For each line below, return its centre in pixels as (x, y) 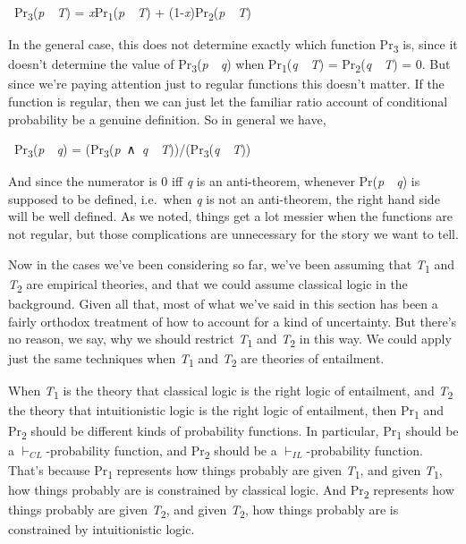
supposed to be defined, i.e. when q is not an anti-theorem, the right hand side (224, 198)
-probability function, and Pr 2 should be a (161, 451)
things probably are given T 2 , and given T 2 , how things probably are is (203, 510)
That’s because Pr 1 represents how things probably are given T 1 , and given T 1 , (225, 471)
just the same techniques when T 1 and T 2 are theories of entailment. (196, 360)
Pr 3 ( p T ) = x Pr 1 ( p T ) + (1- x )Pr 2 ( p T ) (132, 13)
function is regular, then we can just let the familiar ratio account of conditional (228, 101)
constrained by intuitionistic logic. (102, 529)
